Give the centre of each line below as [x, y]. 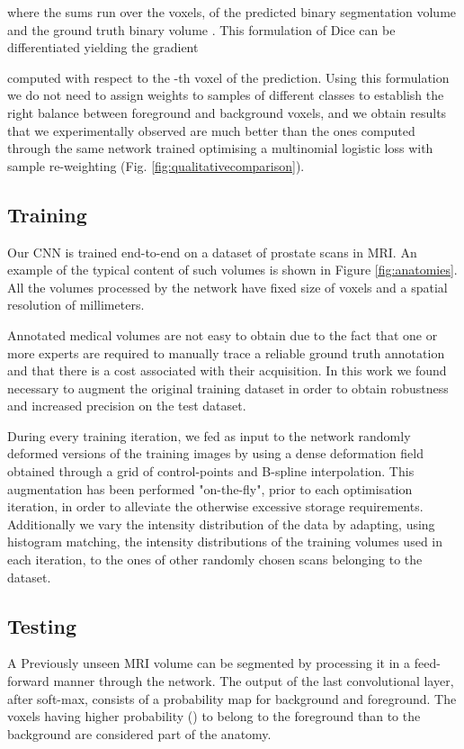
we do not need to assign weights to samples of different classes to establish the [226, 95]
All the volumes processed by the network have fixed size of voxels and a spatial [228, 287]
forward [28, 681]
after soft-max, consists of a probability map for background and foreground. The [232, 698]
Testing [42, 625]
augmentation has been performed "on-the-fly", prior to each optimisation [210, 488]
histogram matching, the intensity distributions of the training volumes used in [225, 541]
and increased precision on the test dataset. [127, 406]
